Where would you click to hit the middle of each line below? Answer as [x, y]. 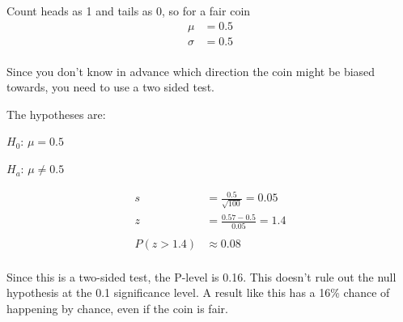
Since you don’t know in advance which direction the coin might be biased [191, 71]
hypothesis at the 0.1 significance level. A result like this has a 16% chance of [198, 292]
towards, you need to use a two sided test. [110, 87]
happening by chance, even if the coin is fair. [117, 309]
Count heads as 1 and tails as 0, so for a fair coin [129, 11]
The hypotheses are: [56, 114]
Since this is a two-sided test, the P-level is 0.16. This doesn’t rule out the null [201, 276]
